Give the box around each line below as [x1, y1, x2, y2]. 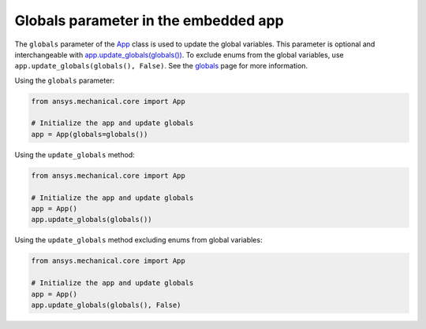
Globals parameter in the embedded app [14, 12, 284, 29]
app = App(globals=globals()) [31, 130, 148, 139]
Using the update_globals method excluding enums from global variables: [14, 235, 263, 245]
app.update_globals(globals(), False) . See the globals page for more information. [14, 61, 308, 71]
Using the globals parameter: [14, 76, 114, 85]
